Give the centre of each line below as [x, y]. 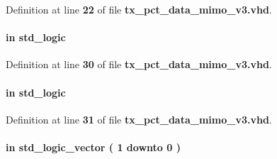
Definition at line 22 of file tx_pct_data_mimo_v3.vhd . [139, 9]
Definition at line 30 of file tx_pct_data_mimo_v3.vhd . [139, 64]
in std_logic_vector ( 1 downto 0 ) [93, 147]
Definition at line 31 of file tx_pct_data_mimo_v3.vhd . [139, 119]
